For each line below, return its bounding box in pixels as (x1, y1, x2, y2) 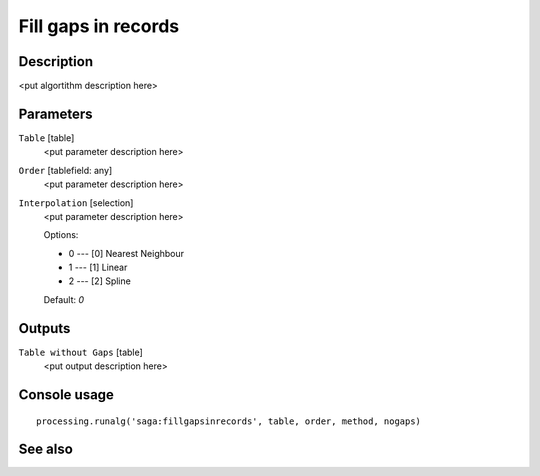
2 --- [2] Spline (68, 275, 132, 287)
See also (18, 441, 74, 458)
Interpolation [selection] (18, 196, 134, 209)
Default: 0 (43, 293, 85, 305)
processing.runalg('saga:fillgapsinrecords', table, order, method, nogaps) (36, 415, 422, 427)
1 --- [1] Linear (68, 261, 128, 274)
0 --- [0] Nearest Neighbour (68, 247, 185, 259)
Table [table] (18, 131, 75, 144)
